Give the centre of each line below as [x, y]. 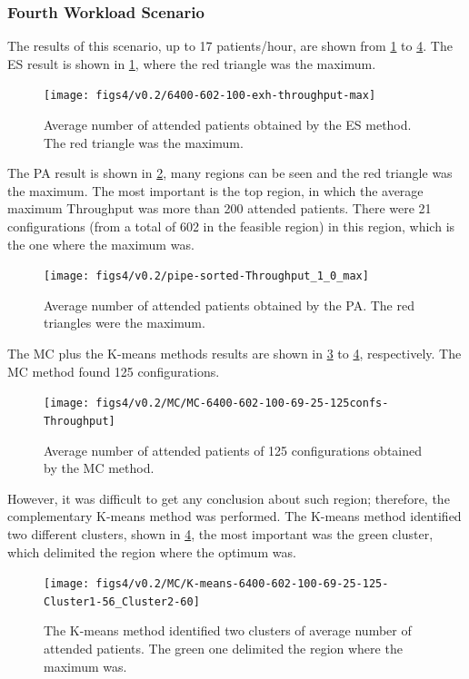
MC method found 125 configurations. [114, 371]
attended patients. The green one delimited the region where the [223, 649]
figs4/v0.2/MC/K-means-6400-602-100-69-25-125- [242, 584]
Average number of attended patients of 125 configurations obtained [233, 450]
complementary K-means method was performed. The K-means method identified [234, 516]
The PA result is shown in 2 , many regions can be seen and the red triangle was [230, 173]
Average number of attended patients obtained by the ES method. [228, 125]
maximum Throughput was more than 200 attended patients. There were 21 [220, 208]
